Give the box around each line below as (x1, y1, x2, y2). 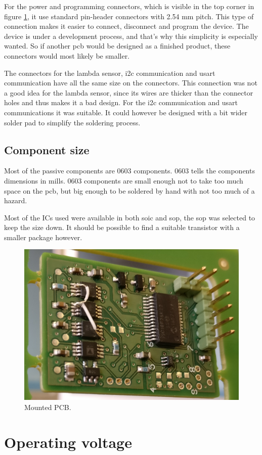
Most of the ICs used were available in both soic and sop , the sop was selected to (4, 212, 255, 222)
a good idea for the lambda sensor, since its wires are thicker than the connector (4, 87, 253, 98)
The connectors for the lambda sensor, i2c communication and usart (4, 67, 215, 78)
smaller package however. (4, 232, 82, 242)
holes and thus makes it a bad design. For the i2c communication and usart (4, 97, 238, 108)
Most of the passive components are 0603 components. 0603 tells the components (4, 165, 255, 176)
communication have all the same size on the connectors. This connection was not (4, 77, 257, 88)
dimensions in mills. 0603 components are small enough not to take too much (4, 175, 243, 186)
